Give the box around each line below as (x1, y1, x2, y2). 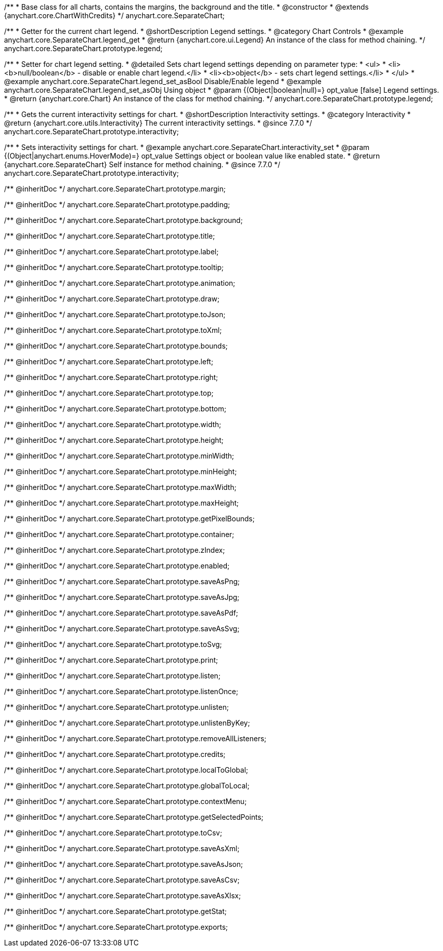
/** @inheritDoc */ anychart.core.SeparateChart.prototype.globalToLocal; (4, 781, 250, 790)
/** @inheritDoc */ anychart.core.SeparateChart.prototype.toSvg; (4, 640, 222, 649)
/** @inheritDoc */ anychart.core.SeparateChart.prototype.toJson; (4, 310, 226, 319)
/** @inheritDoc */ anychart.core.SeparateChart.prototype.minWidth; (4, 451, 234, 460)
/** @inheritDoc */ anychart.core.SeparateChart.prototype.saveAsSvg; (4, 624, 239, 633)
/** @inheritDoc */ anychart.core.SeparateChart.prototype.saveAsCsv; (4, 876, 240, 884)
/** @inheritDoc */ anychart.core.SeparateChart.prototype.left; (4, 357, 214, 366)
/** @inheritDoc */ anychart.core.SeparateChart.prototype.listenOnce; (4, 687, 238, 696)
